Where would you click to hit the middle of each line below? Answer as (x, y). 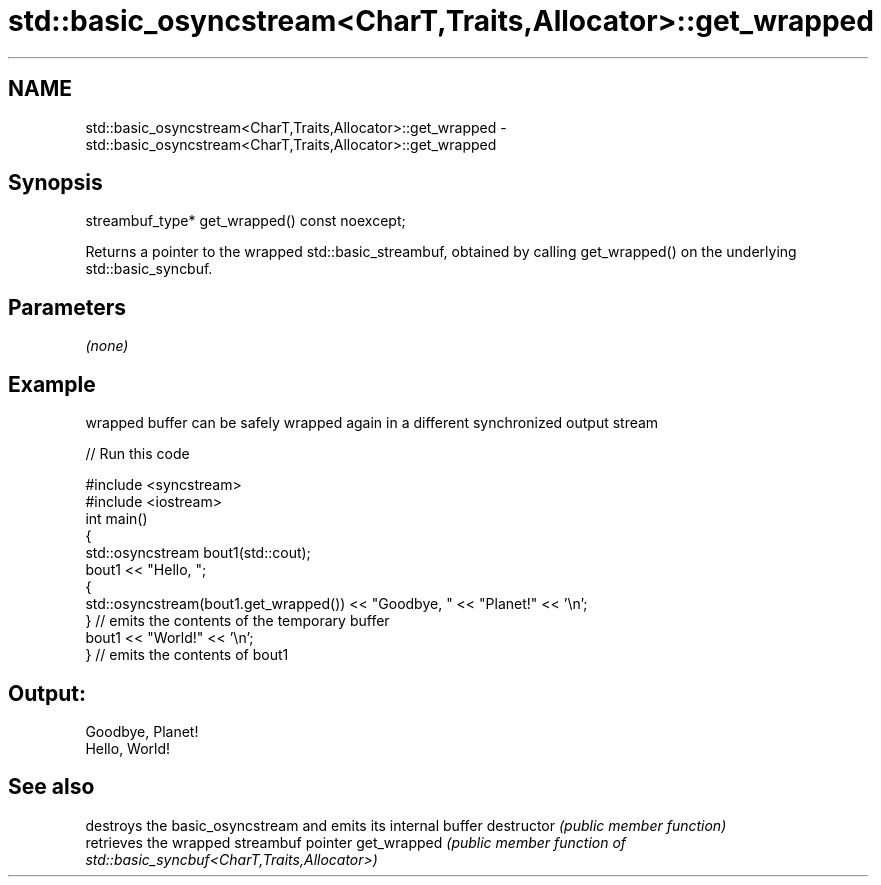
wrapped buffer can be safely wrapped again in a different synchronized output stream (372, 423)
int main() (116, 519)
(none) (107, 346)
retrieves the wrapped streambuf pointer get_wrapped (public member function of (356, 842)
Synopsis (55, 183)
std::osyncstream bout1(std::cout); (198, 553)
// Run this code (137, 454)
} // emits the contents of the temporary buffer (237, 621)
